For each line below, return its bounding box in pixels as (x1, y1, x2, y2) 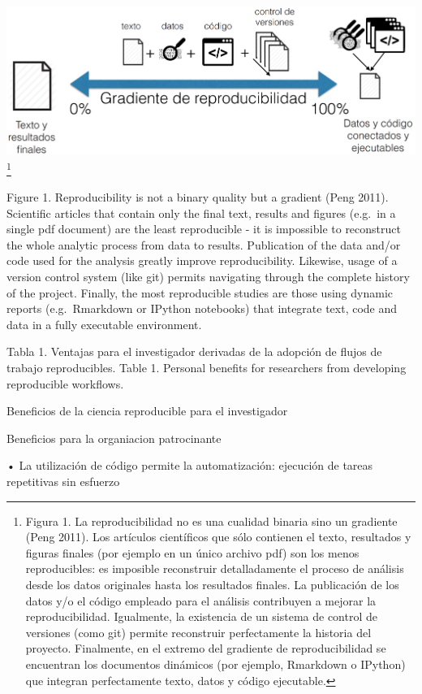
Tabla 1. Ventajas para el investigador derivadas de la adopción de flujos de (6, 343, 382, 360)
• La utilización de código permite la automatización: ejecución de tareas (6, 457, 373, 474)
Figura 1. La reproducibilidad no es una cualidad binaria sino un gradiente (25, 512, 398, 529)
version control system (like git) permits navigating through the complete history (6, 268, 410, 285)
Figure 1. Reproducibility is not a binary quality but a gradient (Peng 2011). (6, 189, 389, 206)
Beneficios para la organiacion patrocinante (6, 429, 222, 446)
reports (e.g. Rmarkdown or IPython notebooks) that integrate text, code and (6, 300, 398, 317)
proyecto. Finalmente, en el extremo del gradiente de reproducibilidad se (25, 640, 386, 657)
